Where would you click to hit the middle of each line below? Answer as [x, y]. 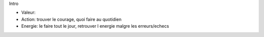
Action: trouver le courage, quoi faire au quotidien [71, 19]
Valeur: [28, 13]
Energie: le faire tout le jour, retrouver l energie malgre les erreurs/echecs [95, 26]
